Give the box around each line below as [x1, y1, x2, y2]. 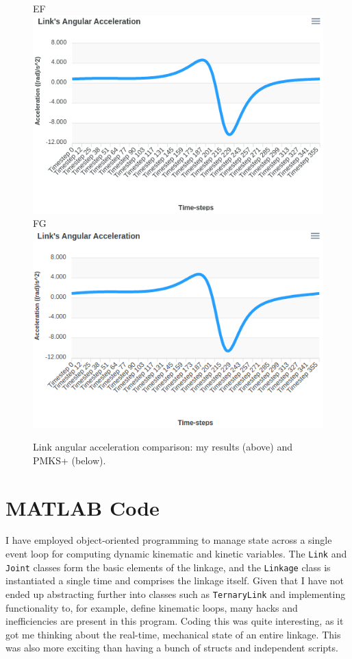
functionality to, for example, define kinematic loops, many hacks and [5, 600, 298, 614]
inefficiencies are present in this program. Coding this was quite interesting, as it [5, 614, 344, 628]
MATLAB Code [5, 493, 160, 521]
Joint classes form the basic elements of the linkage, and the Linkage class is [5, 560, 331, 574]
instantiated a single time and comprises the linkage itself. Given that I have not [5, 573, 344, 588]
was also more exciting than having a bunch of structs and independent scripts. [5, 640, 338, 655]
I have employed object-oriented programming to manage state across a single [5, 533, 332, 547]
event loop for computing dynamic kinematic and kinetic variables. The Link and [5, 547, 347, 561]
